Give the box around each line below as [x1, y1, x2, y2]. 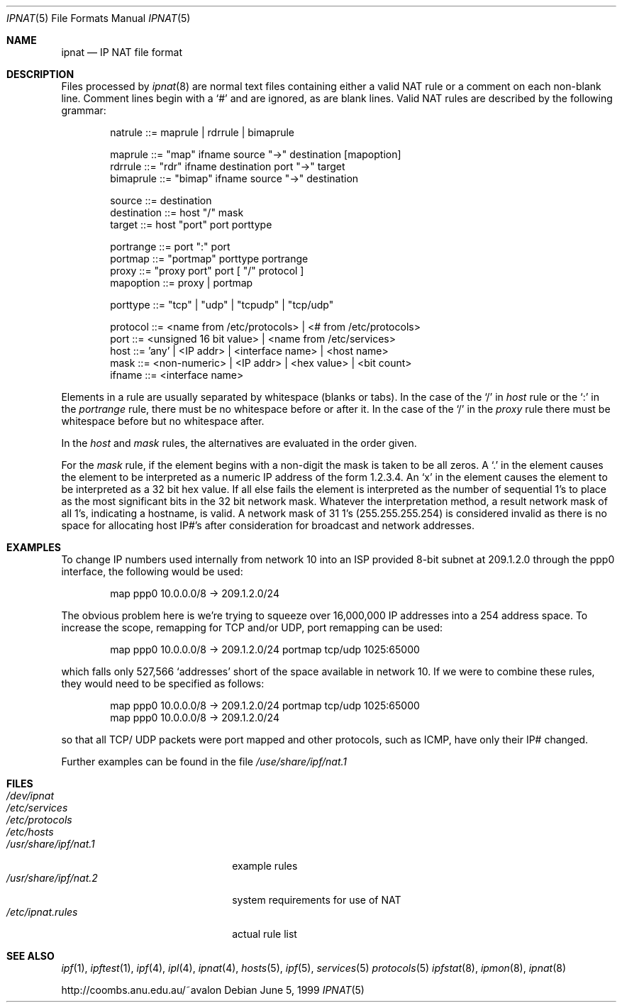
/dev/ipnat [6, 790, 54, 802]
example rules [232, 860, 298, 872]
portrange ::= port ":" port [110, 240, 231, 253]
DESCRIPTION [6, 68, 74, 80]
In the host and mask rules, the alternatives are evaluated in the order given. [61, 437, 417, 449]
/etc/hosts [6, 826, 54, 838]
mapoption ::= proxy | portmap [110, 277, 253, 289]
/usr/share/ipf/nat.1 [6, 838, 95, 850]
